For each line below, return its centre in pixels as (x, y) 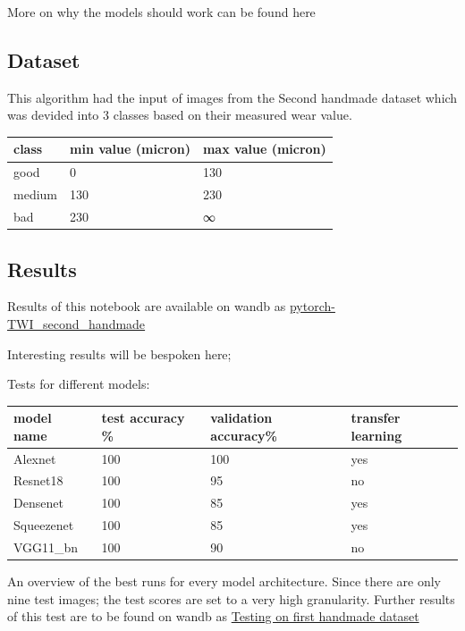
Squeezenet (44, 525)
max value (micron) (264, 149)
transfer (376, 418)
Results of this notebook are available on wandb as (147, 306)
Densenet (38, 503)
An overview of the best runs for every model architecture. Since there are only (224, 581)
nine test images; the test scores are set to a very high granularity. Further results (231, 598)
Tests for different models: (79, 384)
